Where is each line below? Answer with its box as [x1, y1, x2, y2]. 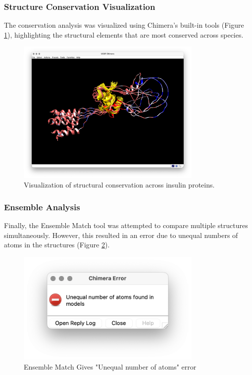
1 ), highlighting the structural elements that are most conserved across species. [4, 29, 244, 40]
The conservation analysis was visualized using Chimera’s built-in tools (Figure [4, 20, 244, 30]
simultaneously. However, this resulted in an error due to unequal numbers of [4, 230, 238, 240]
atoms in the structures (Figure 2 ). [4, 239, 110, 250]
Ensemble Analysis [4, 200, 80, 213]
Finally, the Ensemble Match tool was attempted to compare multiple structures [4, 220, 248, 231]
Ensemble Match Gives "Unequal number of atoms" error [24, 361, 197, 372]
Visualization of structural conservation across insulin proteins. [24, 180, 215, 190]
